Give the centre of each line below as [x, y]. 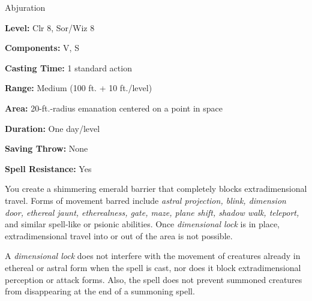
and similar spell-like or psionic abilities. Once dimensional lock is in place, [142, 224]
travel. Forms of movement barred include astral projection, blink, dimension [145, 200]
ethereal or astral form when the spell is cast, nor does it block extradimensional [153, 267]
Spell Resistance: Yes [48, 168]
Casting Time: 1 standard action [68, 67]
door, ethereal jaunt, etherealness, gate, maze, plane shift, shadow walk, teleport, [152, 212]
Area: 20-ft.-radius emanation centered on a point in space [114, 108]
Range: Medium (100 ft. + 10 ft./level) [79, 88]
